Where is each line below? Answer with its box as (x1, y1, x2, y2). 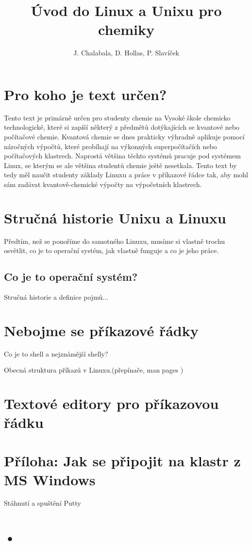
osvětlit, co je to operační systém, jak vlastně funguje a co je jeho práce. (4, 245, 219, 255)
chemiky (98, 19, 154, 39)
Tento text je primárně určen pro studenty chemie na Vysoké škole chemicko (4, 112, 231, 122)
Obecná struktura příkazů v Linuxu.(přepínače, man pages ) (4, 365, 184, 375)
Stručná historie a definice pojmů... (4, 292, 108, 302)
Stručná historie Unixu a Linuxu (4, 207, 226, 227)
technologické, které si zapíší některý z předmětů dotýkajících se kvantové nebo (4, 122, 239, 132)
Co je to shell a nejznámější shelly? (4, 348, 108, 358)
